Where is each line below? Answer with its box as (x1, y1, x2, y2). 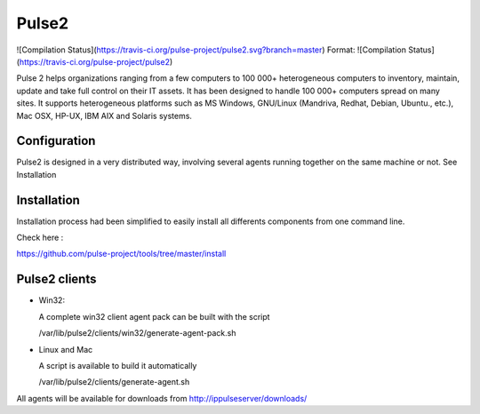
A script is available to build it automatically (38, 360, 197, 370)
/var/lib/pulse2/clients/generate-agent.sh (38, 377, 190, 387)
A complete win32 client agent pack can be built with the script (38, 311, 270, 322)
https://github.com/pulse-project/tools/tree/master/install (16, 249, 227, 259)
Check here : (16, 232, 64, 243)
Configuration (16, 133, 96, 148)
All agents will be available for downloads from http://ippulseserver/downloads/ (16, 393, 308, 403)
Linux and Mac (38, 344, 93, 354)
